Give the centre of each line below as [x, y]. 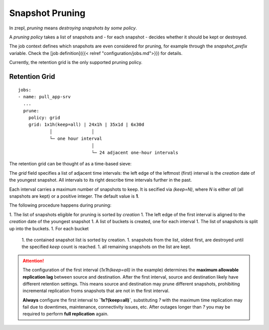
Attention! [33, 261]
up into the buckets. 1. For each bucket [49, 228]
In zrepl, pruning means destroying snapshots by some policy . [73, 28]
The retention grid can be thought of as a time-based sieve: [70, 164]
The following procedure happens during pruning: [60, 205]
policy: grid [44, 118]
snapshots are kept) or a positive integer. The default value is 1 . [74, 196]
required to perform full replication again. [66, 314]
